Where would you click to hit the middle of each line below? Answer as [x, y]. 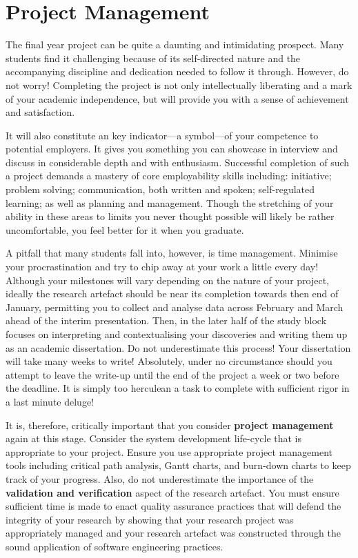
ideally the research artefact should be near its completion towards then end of [172, 293]
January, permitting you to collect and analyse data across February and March [175, 307]
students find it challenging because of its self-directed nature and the [153, 58]
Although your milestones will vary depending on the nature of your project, [168, 280]
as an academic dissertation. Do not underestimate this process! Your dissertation [178, 347]
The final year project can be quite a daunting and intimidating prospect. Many [175, 44]
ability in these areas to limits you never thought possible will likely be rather [170, 216]
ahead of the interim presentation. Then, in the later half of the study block [166, 320]
